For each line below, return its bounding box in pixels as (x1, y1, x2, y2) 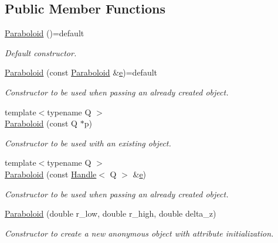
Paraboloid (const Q (5, 117, 77, 129)
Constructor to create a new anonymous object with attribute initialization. (5, 227, 274, 239)
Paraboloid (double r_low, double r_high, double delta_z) (5, 207, 216, 220)
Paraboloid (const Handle (5, 167, 97, 180)
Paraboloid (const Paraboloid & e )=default (5, 66, 158, 78)
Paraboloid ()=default (5, 27, 84, 39)
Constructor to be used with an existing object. (5, 136, 171, 149)
